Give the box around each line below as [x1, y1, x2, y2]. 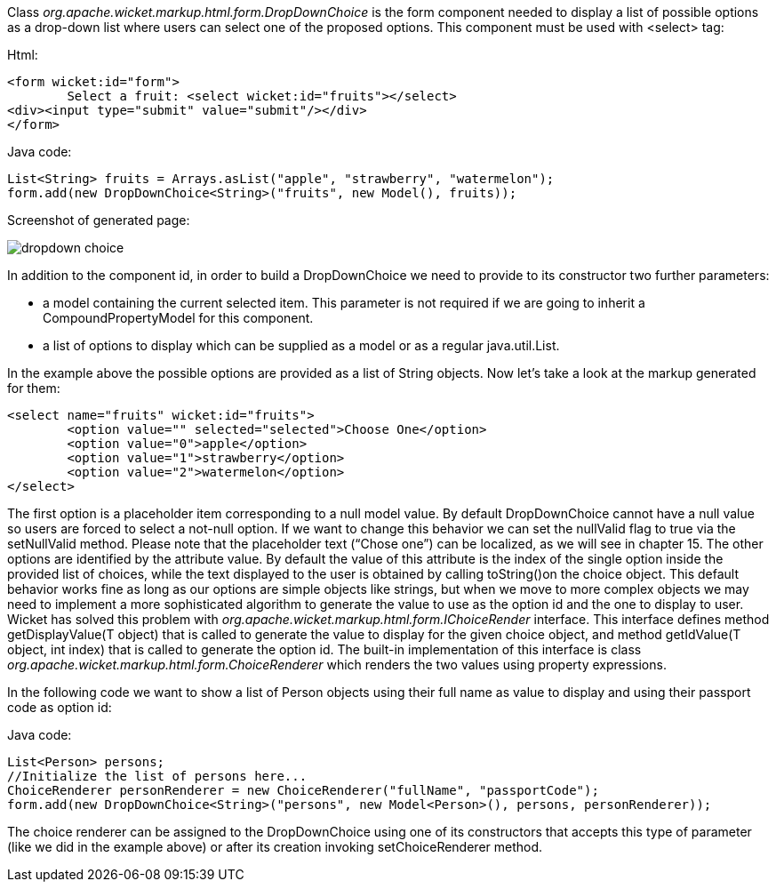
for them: [7, 380, 60, 396]
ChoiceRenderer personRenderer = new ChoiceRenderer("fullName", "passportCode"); [7, 783, 599, 797]
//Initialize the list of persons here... [7, 769, 308, 783]
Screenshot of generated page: [7, 212, 190, 228]
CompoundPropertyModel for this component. [43, 310, 314, 325]
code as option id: [7, 700, 112, 715]
